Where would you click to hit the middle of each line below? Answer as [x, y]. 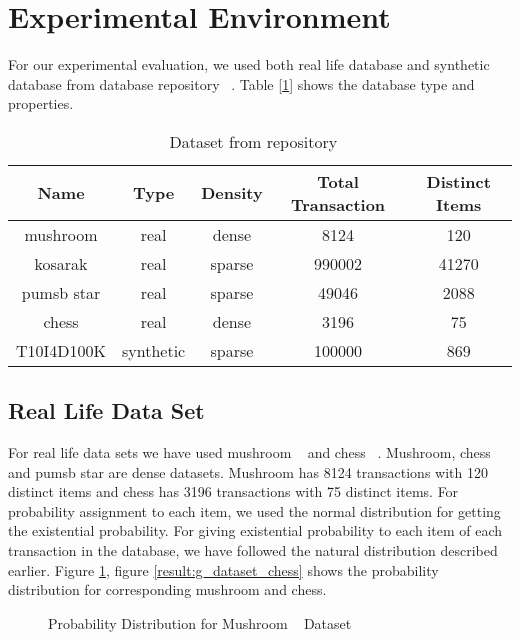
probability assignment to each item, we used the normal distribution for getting [254, 510]
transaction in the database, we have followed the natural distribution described [253, 550]
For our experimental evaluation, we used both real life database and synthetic [249, 64]
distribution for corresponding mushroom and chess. [167, 589]
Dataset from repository [253, 141]
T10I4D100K [61, 350]
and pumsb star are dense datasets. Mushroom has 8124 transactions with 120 [248, 471]
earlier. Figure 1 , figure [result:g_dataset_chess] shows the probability [223, 569]
